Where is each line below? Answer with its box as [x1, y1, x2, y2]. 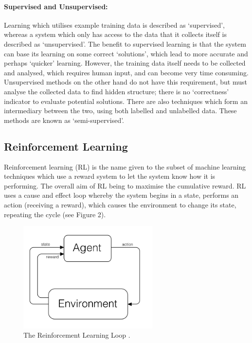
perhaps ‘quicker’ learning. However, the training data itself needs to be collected [4, 58, 246, 68]
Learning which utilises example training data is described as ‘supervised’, [4, 19, 225, 30]
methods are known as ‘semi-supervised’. [4, 115, 125, 125]
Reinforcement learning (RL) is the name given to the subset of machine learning [4, 161, 246, 171]
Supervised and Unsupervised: [4, 1, 108, 11]
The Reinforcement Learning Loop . [23, 330, 130, 340]
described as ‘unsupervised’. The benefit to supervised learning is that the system [4, 38, 246, 49]
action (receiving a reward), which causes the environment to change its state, [4, 199, 236, 209]
